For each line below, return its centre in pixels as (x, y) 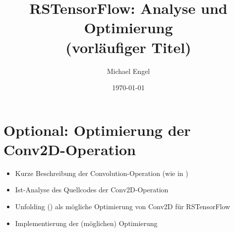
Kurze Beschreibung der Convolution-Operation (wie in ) (102, 173)
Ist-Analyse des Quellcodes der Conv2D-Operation (92, 190)
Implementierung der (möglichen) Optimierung (86, 223)
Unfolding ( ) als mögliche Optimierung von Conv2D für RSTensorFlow (123, 206)
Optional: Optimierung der (97, 130)
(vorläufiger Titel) (128, 47)
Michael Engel (128, 71)
